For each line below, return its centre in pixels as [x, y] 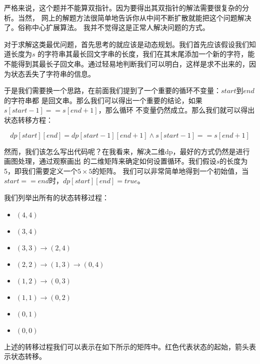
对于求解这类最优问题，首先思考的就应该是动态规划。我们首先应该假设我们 [126, 44]
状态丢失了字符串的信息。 [53, 73]
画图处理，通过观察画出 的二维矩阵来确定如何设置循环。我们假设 [110, 161]
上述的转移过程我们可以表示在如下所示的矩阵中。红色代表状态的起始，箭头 [126, 346]
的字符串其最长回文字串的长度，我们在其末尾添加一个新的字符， [143, 54]
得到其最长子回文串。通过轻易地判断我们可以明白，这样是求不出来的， [133, 63]
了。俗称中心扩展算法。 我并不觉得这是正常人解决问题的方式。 [107, 27]
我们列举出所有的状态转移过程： [56, 197]
